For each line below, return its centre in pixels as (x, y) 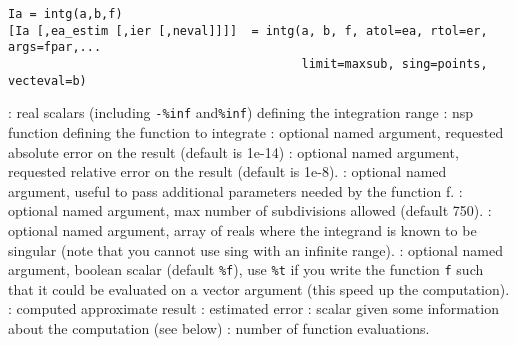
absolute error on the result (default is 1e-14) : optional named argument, (233, 151)
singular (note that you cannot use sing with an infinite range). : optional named (256, 249)
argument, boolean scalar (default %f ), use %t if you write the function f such (246, 269)
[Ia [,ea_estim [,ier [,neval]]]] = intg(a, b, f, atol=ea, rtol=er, (248, 30)
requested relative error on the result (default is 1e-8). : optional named (227, 171)
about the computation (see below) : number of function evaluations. (219, 327)
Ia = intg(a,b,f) (65, 14)
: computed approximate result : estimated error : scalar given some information (253, 308)
